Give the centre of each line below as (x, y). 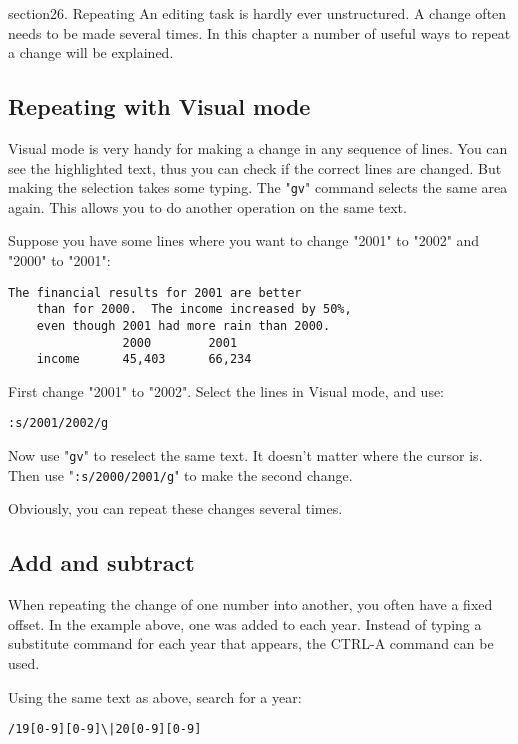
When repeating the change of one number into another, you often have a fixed (250, 604)
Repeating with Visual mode (159, 106)
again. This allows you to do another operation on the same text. (207, 206)
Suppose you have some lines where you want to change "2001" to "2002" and (244, 240)
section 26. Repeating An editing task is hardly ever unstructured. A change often (257, 13)
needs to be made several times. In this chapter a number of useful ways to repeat (259, 32)
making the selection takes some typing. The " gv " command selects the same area (258, 187)
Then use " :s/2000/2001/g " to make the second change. (180, 474)
